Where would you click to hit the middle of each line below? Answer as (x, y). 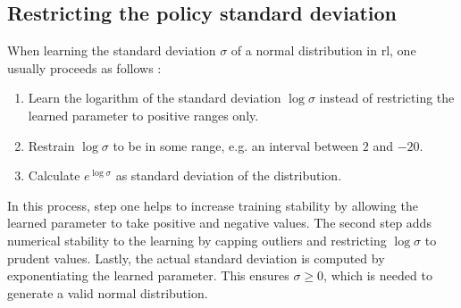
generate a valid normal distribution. (108, 292)
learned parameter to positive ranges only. (143, 115)
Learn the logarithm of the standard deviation (155, 98)
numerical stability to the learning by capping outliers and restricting (197, 240)
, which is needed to (378, 275)
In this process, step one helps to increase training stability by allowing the (213, 205)
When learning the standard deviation (112, 50)
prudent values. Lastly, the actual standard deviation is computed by (196, 258)
